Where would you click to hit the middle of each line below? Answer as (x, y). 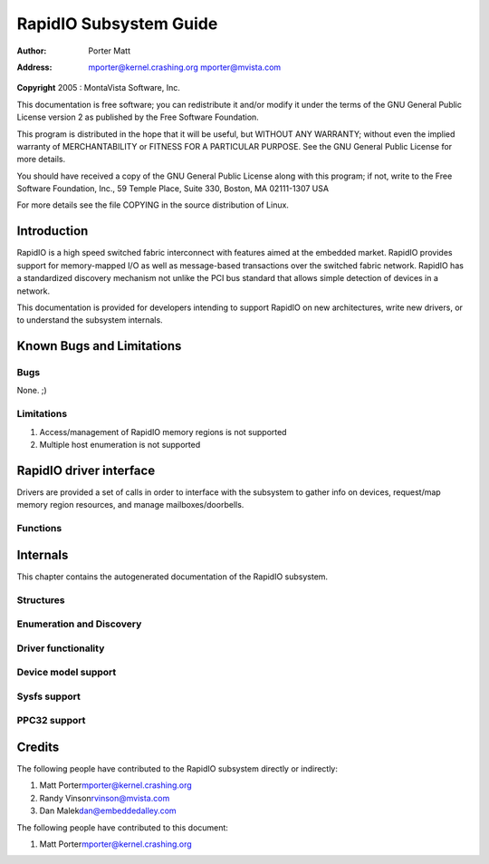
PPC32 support (51, 721)
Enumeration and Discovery (79, 624)
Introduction (53, 231)
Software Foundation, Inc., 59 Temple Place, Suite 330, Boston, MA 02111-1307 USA (173, 189)
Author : (32, 51)
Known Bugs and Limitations (99, 346)
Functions (39, 529)
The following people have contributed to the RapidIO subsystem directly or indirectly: (177, 769)
